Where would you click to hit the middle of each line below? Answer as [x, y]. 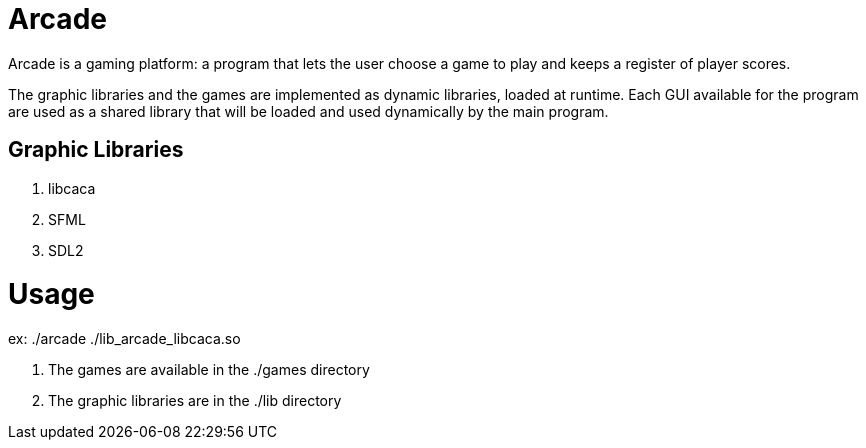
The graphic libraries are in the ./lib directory [195, 401]
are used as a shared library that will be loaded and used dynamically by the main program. [308, 111]
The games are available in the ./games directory [209, 370]
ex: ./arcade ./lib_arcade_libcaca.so [124, 339]
